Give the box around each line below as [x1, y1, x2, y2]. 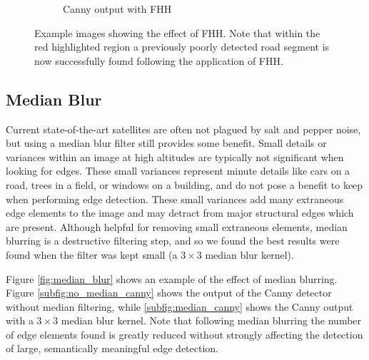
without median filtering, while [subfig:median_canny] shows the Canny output [6, 299, 353, 314]
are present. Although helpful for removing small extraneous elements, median [6, 219, 348, 234]
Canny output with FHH [63, 1, 172, 16]
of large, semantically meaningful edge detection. [6, 341, 219, 356]
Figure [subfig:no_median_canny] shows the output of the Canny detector [6, 285, 332, 300]
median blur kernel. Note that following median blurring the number [61, 313, 362, 328]
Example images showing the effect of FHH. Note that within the [34, 25, 320, 40]
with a [6, 313, 34, 328]
